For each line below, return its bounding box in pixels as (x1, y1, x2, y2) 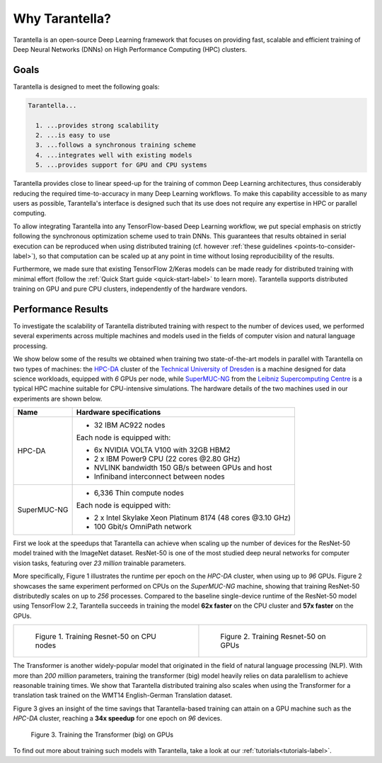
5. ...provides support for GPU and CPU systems (35, 161, 208, 169)
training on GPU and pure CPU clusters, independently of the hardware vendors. (13, 284, 248, 294)
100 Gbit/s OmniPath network (93, 522, 192, 532)
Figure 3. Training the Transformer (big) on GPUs (30, 730, 173, 739)
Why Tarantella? (13, 11, 111, 26)
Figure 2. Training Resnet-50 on (220, 632, 326, 642)
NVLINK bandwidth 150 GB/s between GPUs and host (93, 463, 272, 473)
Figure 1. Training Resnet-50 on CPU (35, 632, 157, 642)
